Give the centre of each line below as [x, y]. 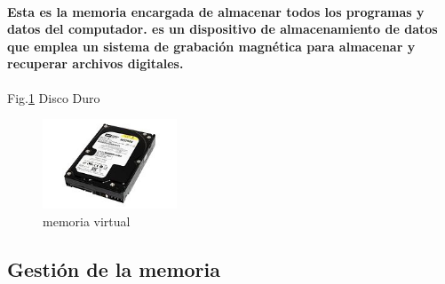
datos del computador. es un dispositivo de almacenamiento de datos [222, 29]
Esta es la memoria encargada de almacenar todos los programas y [216, 11]
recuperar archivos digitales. [95, 63]
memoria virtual [87, 221]
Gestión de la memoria [114, 268]
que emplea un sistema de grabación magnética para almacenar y [211, 46]
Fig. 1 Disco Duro [54, 97]
